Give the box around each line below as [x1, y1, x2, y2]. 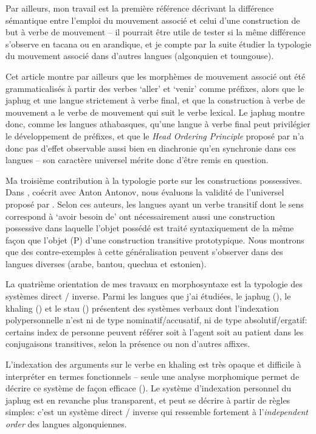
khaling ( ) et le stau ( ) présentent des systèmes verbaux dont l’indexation [5, 301, 279, 314]
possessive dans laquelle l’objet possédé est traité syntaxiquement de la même [5, 222, 294, 234]
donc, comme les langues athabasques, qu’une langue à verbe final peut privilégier [5, 117, 311, 130]
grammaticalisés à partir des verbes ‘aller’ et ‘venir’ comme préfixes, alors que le [5, 82, 304, 94]
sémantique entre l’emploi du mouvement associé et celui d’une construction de [5, 13, 300, 26]
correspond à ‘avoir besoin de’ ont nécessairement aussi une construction [5, 209, 275, 222]
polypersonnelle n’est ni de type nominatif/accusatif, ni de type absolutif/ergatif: [5, 313, 307, 326]
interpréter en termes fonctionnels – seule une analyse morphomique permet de [5, 369, 300, 382]
